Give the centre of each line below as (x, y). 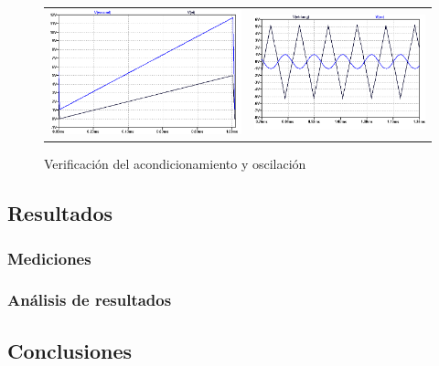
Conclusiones (70, 350)
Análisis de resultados (90, 300)
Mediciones (49, 258)
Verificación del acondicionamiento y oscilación (175, 164)
